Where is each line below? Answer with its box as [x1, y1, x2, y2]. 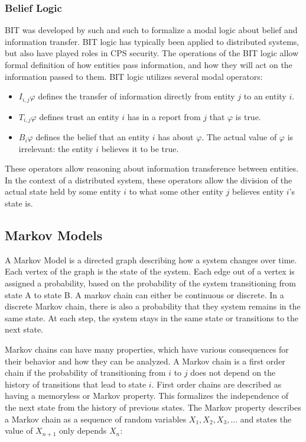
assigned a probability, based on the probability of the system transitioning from [5, 277, 297, 289]
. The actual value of [201, 131, 277, 143]
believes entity [232, 185, 284, 198]
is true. [235, 110, 261, 122]
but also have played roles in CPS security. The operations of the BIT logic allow [5, 47, 299, 59]
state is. [5, 197, 33, 209]
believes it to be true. [101, 142, 179, 154]
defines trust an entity [39, 110, 119, 122]
